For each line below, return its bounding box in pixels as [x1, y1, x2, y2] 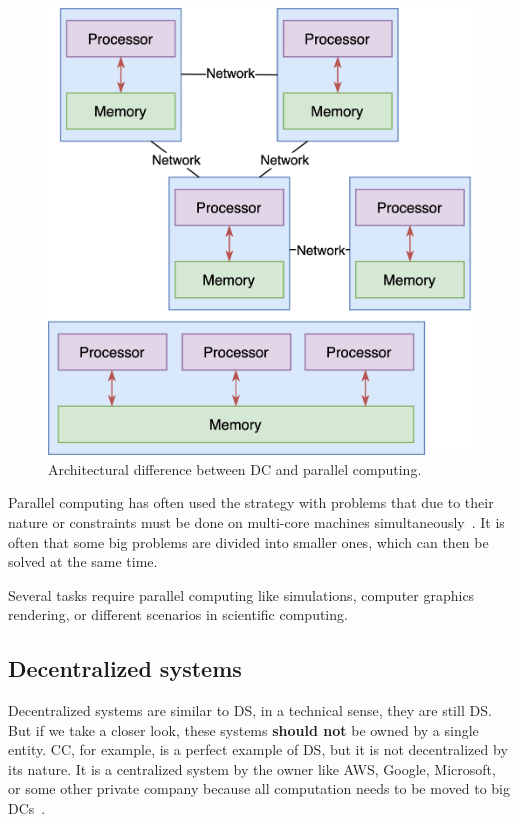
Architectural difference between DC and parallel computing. [48, 458, 422, 479]
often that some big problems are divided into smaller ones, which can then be [8, 531, 489, 552]
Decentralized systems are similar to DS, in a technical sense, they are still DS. [8, 700, 492, 721]
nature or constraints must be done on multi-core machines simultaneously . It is [8, 511, 505, 532]
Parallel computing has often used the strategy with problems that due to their [8, 492, 494, 513]
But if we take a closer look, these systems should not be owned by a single [8, 719, 479, 740]
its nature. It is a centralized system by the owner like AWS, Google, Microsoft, [8, 758, 496, 779]
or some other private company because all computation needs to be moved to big [8, 778, 510, 799]
